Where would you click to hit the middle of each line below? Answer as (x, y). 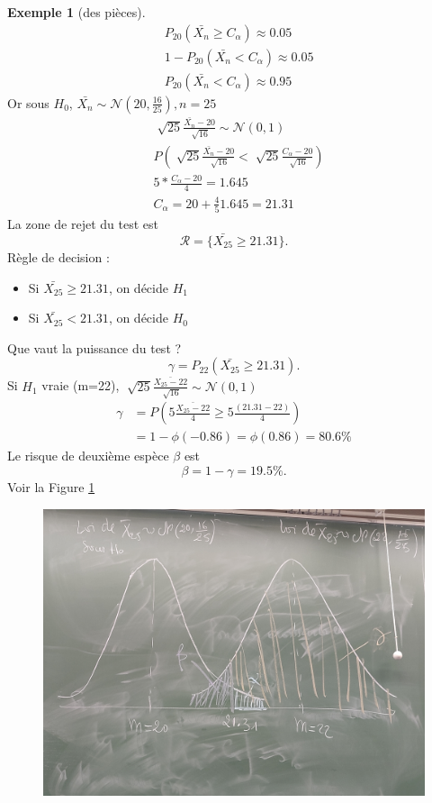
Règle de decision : (58, 256)
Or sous (28, 102)
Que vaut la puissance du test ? (94, 347)
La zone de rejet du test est (83, 224)
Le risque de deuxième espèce (88, 456)
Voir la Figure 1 (51, 487)
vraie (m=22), (81, 385)
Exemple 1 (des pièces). (76, 12)
